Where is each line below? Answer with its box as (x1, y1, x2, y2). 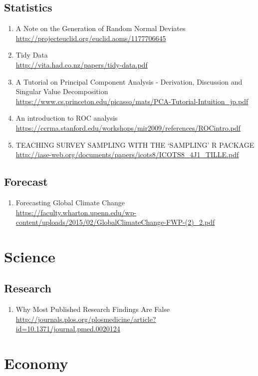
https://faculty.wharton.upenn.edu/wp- (15, 207, 137, 217)
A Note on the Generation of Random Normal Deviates (15, 23, 186, 34)
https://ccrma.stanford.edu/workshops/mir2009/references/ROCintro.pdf (15, 122, 241, 133)
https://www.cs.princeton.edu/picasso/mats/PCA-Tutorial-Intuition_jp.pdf (15, 96, 249, 106)
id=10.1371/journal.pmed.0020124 (15, 323, 120, 334)
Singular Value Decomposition (15, 86, 108, 97)
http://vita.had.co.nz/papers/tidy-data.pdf (15, 59, 148, 70)
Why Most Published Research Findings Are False (15, 304, 170, 314)
